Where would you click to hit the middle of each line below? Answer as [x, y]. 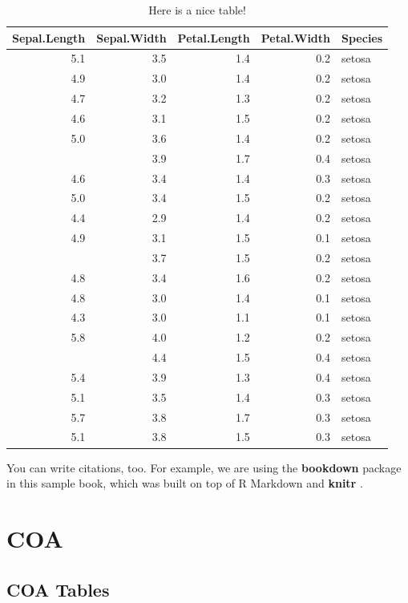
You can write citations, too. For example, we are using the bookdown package [204, 467]
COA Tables [58, 589]
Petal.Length [214, 37]
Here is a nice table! [197, 10]
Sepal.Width [131, 37]
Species [362, 37]
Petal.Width [296, 37]
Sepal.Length [49, 37]
